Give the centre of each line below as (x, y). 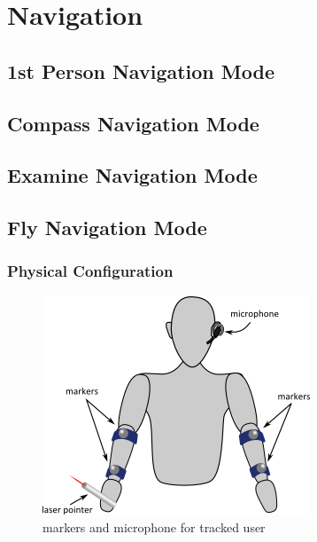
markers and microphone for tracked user (154, 526)
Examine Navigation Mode (132, 175)
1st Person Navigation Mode (141, 71)
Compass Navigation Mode (133, 123)
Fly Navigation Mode (107, 228)
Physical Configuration (90, 271)
